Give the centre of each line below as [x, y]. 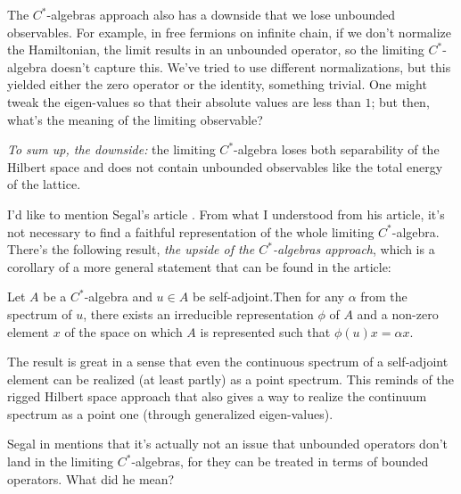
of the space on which [123, 331]
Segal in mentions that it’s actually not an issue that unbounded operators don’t [228, 444]
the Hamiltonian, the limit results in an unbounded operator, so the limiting [216, 49]
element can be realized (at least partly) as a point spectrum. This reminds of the [231, 379]
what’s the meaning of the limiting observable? [135, 119]
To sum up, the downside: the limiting [111, 149]
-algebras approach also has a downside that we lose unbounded [221, 14]
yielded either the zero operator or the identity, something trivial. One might [217, 84]
